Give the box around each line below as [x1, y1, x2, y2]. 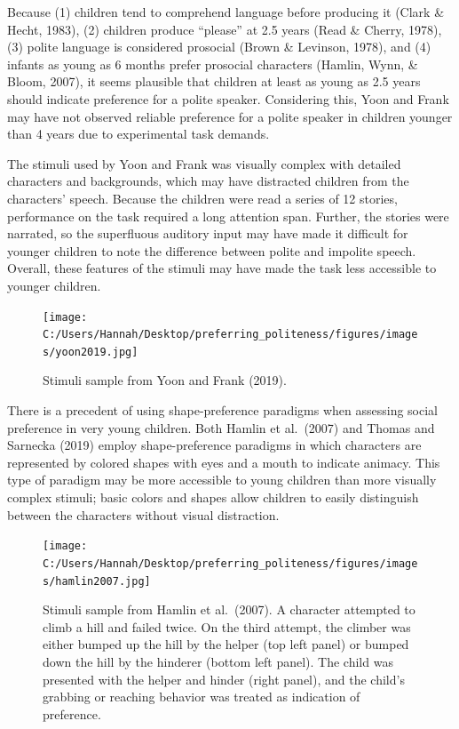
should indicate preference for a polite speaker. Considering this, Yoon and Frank [7, 89, 449, 108]
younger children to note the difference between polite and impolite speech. [7, 241, 416, 260]
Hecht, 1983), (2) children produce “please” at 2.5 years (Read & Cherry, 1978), [7, 20, 442, 38]
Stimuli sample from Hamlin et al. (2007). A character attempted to [43, 600, 415, 619]
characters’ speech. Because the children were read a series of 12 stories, [7, 188, 398, 207]
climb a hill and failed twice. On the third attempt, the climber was [43, 617, 411, 636]
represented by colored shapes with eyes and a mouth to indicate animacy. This [7, 453, 440, 471]
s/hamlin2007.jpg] [43, 574, 151, 588]
